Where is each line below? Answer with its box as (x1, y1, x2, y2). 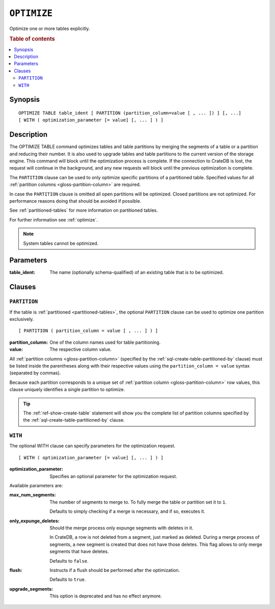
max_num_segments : (9, 492, 56, 498)
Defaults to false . (49, 558, 89, 564)
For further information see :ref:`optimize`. (9, 216, 98, 223)
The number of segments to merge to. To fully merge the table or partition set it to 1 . (49, 499, 227, 505)
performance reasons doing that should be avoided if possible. (9, 198, 142, 204)
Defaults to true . (49, 576, 86, 583)
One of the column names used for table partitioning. (49, 339, 161, 345)
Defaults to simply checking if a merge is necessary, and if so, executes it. (49, 508, 206, 514)
